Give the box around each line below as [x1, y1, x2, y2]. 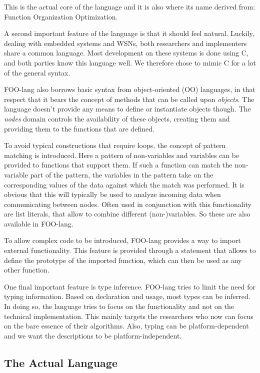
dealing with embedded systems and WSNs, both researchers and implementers [4, 37, 247, 48]
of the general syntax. [4, 67, 70, 77]
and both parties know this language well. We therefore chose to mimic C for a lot [4, 57, 256, 67]
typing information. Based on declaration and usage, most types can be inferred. [4, 291, 250, 301]
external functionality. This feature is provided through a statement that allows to [4, 245, 256, 255]
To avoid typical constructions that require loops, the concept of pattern [4, 140, 226, 150]
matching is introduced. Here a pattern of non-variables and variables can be [4, 149, 239, 160]
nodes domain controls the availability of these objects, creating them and [4, 113, 230, 123]
